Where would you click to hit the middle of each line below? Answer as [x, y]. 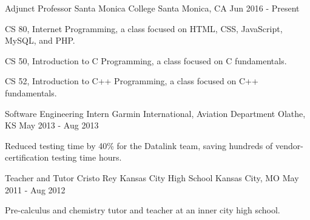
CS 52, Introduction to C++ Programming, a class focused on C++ [132, 81]
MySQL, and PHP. [40, 40]
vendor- [289, 145]
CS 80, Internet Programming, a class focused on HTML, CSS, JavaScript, [144, 28]
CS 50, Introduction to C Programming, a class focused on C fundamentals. [146, 60]
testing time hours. [87, 157]
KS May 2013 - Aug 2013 [52, 125]
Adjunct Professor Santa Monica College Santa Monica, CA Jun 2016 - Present [152, 8]
